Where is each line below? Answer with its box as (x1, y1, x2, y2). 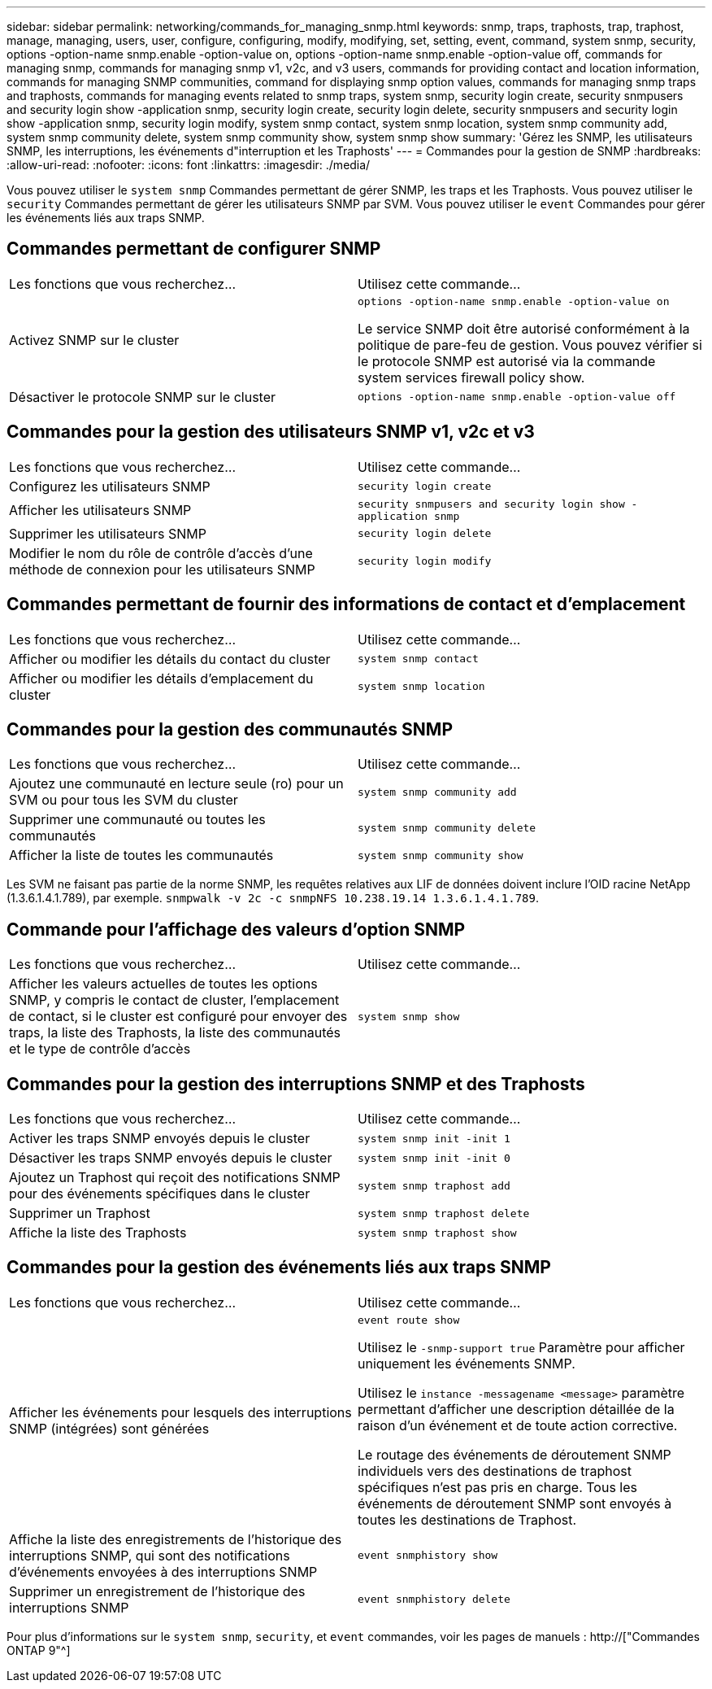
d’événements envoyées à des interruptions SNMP (9, 1563, 318, 1580)
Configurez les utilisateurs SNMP (9, 478, 211, 495)
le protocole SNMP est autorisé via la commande (358, 352, 656, 369)
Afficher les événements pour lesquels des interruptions (9, 1404, 352, 1421)
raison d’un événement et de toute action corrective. (358, 1416, 678, 1434)
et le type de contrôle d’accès (9, 1041, 191, 1058)
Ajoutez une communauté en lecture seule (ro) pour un (9, 775, 344, 792)
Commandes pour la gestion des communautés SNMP (7, 718, 454, 740)
